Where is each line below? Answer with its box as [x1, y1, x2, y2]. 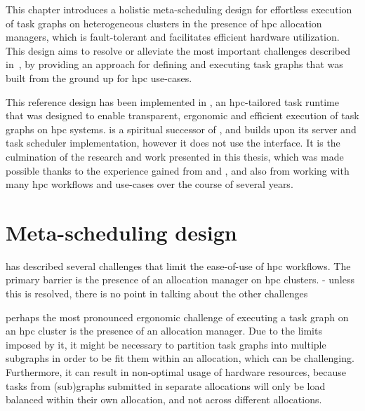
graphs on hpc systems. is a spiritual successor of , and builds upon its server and [6, 121, 357, 136]
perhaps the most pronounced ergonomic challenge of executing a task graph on [6, 309, 349, 324]
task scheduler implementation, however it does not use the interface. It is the [6, 135, 340, 150]
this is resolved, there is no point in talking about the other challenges [6, 286, 308, 301]
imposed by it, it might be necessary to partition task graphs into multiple [6, 337, 326, 351]
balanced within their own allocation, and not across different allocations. [6, 392, 322, 407]
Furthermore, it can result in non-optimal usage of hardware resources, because [6, 365, 347, 379]
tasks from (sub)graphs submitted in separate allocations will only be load [6, 378, 326, 393]
